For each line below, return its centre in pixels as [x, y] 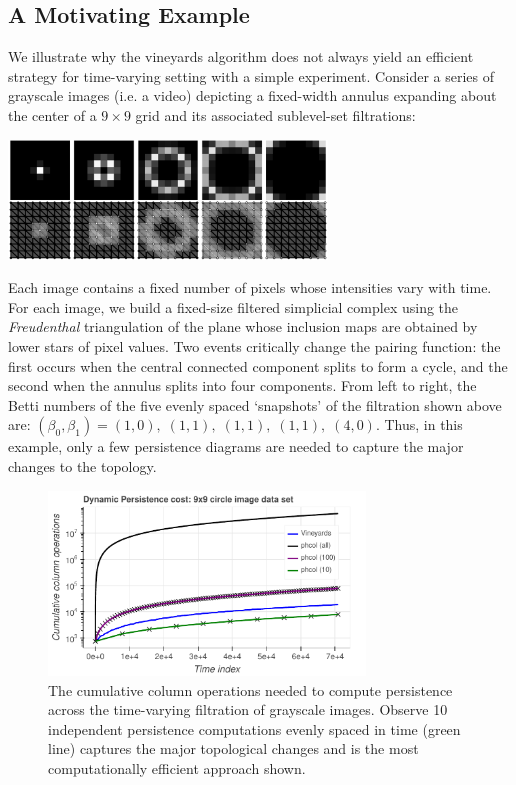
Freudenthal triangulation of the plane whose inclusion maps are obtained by [243, 326]
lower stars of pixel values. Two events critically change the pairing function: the [254, 345]
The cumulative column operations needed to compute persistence [250, 689]
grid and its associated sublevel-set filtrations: [275, 114]
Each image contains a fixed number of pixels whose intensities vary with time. [250, 287]
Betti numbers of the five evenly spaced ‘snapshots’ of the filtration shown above [255, 404]
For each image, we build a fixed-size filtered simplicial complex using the [233, 306]
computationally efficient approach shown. [177, 767]
